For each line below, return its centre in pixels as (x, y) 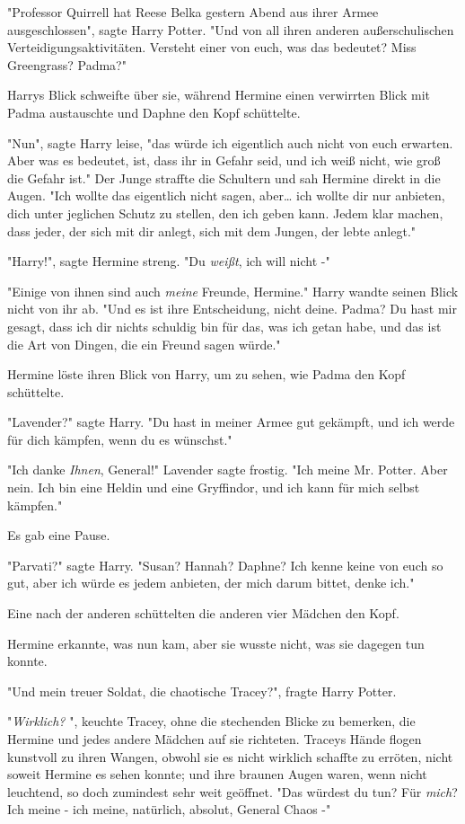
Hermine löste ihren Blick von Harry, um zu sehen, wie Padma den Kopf (206, 374)
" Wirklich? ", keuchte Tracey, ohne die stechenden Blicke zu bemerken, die (211, 721)
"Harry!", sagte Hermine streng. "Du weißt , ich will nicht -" (169, 261)
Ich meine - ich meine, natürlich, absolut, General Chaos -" (169, 809)
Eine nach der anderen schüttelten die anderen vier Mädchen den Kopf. (203, 613)
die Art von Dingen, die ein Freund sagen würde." (144, 344)
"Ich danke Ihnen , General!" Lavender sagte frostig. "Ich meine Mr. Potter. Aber (228, 470)
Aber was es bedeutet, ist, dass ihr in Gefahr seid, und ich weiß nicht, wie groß (224, 160)
